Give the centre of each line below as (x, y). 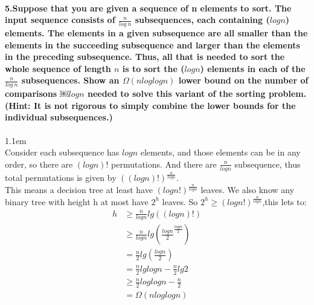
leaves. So (180, 201)
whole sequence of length (58, 68)
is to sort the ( (153, 68)
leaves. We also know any (248, 189)
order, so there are (39, 164)
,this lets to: (284, 201)
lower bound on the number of (243, 80)
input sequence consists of (60, 20)
